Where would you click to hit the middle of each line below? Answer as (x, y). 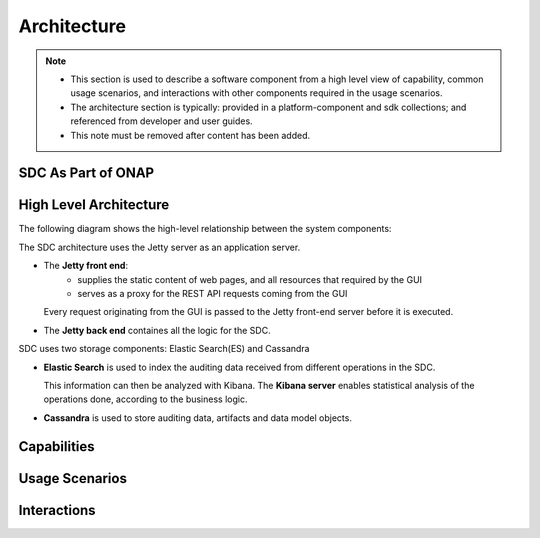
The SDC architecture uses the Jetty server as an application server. (159, 247)
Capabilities (56, 446)
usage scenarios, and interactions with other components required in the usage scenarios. (257, 93)
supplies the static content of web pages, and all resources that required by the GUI (250, 279)
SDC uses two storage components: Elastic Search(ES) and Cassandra (164, 349)
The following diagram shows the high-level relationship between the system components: (205, 229)
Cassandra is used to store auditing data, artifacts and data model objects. (197, 417)
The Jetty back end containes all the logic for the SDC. (157, 330)
